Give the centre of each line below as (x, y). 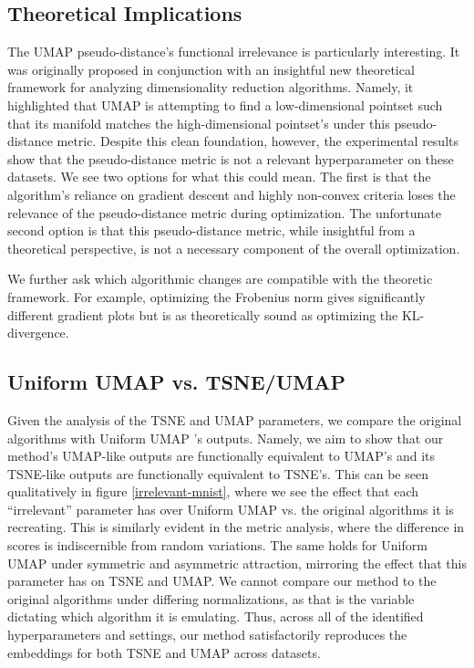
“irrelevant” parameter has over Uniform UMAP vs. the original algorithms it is (231, 509)
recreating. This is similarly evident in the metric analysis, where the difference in (236, 527)
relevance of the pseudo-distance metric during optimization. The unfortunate (224, 212)
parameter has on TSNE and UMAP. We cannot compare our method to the (222, 581)
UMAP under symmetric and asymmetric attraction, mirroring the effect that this (237, 563)
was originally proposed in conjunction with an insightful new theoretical (211, 69)
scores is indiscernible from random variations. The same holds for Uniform (217, 545)
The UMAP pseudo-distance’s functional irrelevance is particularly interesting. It (234, 52)
